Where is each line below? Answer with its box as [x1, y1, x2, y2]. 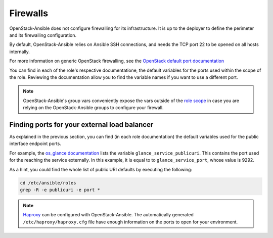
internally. [9, 49, 30, 55]
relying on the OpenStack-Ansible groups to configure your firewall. [23, 105, 164, 111]
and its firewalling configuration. [9, 32, 77, 38]
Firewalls [9, 8, 48, 19]
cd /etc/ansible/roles [20, 180, 76, 185]
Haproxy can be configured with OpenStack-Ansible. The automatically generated [23, 212, 194, 218]
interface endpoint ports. [9, 140, 62, 147]
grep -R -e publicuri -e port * [20, 187, 101, 193]
